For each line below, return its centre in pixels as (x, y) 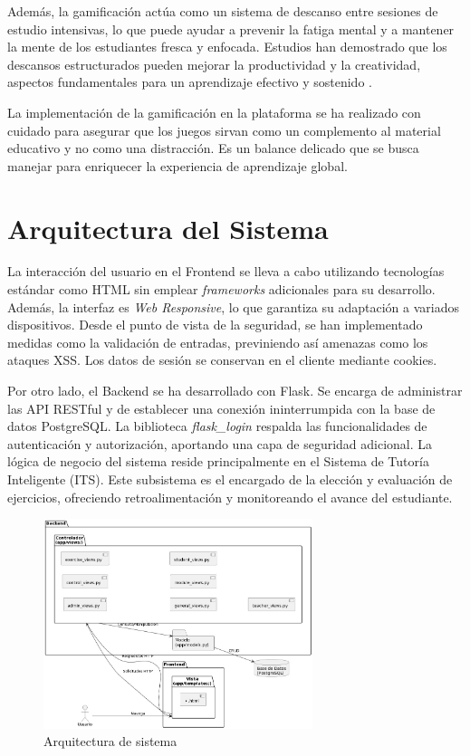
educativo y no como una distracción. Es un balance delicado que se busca (213, 148)
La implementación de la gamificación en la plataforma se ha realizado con (214, 112)
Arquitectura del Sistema (168, 228)
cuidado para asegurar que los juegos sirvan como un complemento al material (224, 130)
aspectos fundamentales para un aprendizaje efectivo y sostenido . (190, 82)
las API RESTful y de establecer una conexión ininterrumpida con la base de (221, 408)
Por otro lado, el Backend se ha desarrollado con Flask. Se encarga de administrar (235, 391)
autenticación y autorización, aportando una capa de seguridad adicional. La (220, 443)
